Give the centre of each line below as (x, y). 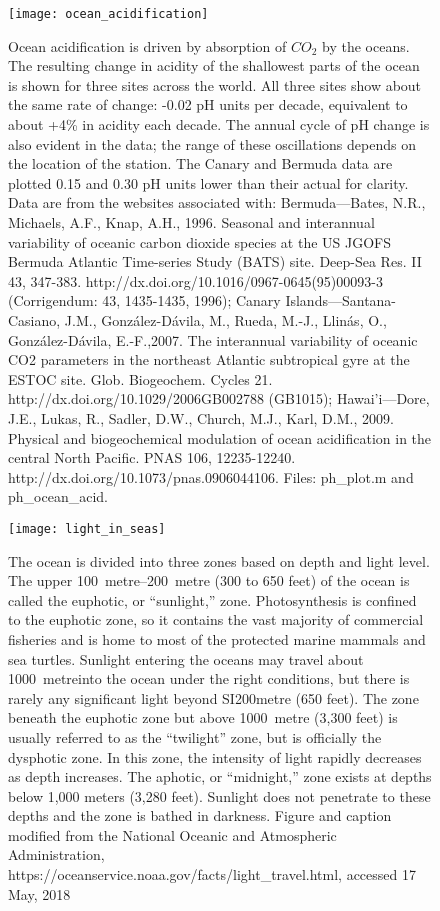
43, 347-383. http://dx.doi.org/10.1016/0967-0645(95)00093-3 (195, 280)
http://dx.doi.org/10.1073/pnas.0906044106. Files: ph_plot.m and (211, 476)
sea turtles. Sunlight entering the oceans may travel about (186, 658)
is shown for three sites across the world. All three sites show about (215, 84)
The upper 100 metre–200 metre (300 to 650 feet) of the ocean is (209, 580)
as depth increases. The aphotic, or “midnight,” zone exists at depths (220, 776)
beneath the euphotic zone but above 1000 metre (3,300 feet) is (203, 717)
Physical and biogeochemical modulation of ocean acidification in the (220, 437)
